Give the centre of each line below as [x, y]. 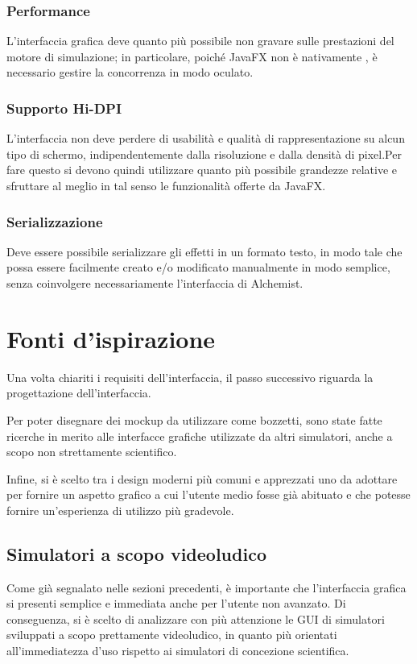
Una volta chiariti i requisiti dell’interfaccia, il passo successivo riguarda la [190, 377]
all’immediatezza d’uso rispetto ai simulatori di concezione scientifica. [178, 651]
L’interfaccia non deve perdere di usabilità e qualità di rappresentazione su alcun [206, 138]
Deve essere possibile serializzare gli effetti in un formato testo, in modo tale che [204, 251]
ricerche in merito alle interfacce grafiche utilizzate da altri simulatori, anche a [200, 436]
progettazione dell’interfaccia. [79, 393]
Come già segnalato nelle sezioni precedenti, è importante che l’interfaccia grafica [206, 587]
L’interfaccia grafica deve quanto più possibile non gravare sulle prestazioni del [200, 41]
